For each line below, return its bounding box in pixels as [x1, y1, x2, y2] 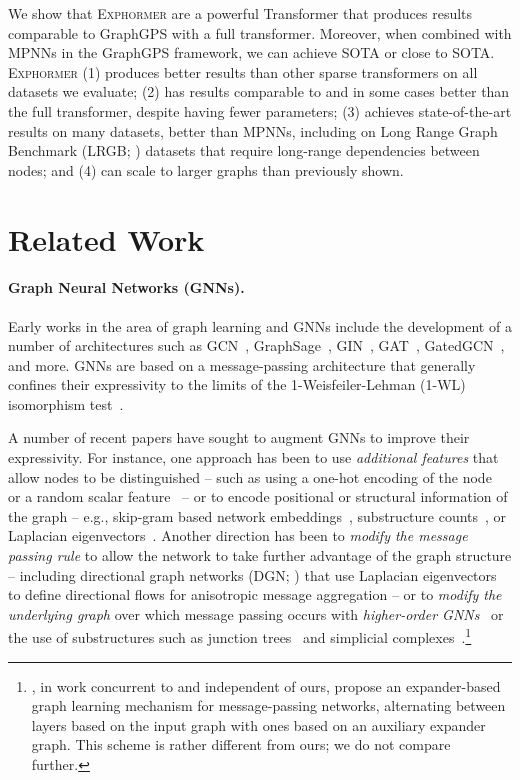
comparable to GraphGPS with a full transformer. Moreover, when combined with [8, 22, 512, 43]
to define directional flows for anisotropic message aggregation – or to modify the [8, 584, 502, 605]
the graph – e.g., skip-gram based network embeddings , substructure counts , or [8, 505, 507, 526]
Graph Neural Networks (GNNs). [8, 277, 245, 298]
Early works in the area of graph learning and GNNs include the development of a [8, 315, 512, 336]
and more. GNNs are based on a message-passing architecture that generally [8, 354, 476, 375]
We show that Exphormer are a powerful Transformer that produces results [8, 3, 473, 23]
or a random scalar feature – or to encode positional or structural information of [8, 486, 508, 507]
